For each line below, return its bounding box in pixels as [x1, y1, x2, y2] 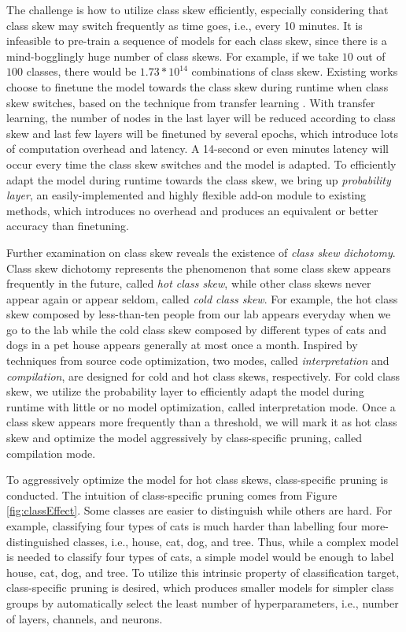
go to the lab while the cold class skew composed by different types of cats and [6, 321, 387, 337]
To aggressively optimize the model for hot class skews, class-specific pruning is [6, 471, 388, 488]
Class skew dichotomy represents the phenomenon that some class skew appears [6, 259, 391, 276]
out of [356, 47, 386, 64]
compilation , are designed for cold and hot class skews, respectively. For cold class [6, 367, 400, 384]
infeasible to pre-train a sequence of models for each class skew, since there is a [6, 32, 387, 49]
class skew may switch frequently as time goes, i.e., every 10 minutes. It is [6, 17, 363, 33]
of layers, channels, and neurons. [6, 610, 163, 626]
